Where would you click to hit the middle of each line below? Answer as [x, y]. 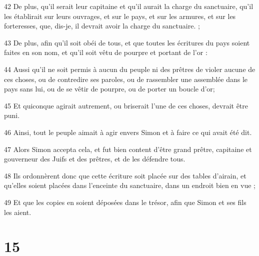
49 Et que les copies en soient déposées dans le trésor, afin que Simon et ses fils [125, 202]
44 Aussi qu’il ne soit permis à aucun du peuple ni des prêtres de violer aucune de [130, 69]
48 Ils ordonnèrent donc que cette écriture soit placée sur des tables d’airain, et [125, 175]
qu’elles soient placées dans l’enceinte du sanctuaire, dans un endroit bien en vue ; [130, 185]
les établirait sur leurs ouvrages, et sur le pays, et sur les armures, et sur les [120, 16]
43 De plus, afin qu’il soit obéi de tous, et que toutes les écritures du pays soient [127, 42]
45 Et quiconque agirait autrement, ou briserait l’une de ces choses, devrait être [126, 105]
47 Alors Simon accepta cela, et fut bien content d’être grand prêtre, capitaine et [128, 149]
